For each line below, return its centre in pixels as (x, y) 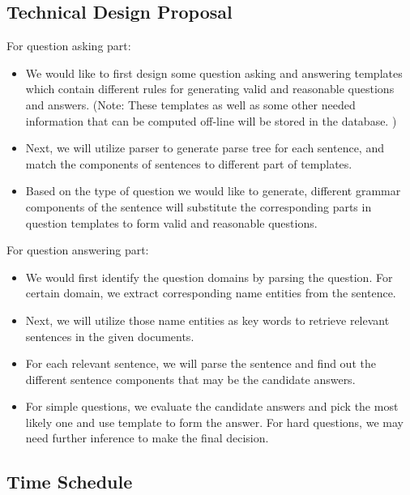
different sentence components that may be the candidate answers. (190, 379)
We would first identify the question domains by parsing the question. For (209, 277)
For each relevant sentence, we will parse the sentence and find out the (201, 363)
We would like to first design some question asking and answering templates (214, 73)
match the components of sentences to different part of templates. (189, 163)
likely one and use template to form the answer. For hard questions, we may (214, 422)
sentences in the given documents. (110, 336)
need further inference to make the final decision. (147, 438)
